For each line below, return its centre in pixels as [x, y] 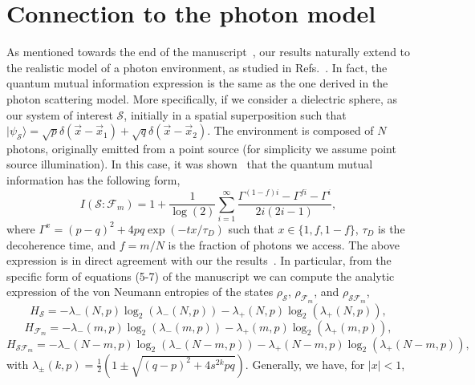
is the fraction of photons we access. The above [284, 244]
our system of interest [60, 114]
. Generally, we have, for [305, 364]
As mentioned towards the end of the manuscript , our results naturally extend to [209, 52]
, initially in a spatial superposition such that [235, 114]
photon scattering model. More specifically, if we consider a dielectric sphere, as [202, 98]
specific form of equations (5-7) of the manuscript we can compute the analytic [201, 276]
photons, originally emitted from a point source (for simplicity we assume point [201, 148]
